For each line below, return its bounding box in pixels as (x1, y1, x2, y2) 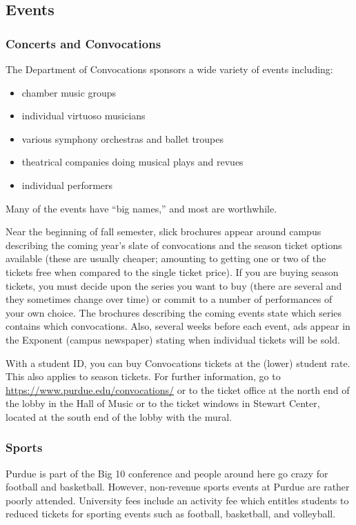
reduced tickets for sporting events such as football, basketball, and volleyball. (6, 506, 336, 521)
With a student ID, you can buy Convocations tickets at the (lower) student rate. (6, 355, 350, 370)
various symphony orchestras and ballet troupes (21, 131, 224, 146)
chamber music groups (21, 85, 117, 99)
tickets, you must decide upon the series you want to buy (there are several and (6, 278, 342, 293)
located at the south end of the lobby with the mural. (6, 409, 232, 424)
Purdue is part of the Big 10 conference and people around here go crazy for (6, 466, 328, 480)
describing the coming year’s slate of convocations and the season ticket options (6, 237, 342, 252)
